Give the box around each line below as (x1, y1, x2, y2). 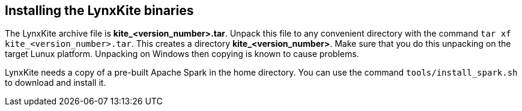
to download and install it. (5, 77, 106, 88)
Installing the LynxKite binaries (5, 3, 194, 18)
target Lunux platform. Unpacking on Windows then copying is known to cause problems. (5, 49, 359, 59)
